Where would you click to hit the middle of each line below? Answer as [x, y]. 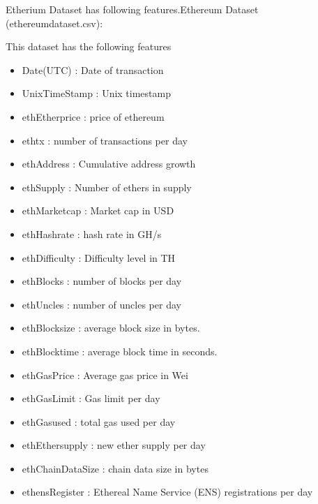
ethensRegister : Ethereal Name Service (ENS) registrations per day [167, 492]
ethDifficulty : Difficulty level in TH [99, 257]
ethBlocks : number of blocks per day [102, 281]
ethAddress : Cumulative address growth [109, 164]
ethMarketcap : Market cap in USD [98, 210]
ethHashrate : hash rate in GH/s [92, 234]
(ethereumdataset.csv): [54, 23]
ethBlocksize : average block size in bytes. [111, 328]
